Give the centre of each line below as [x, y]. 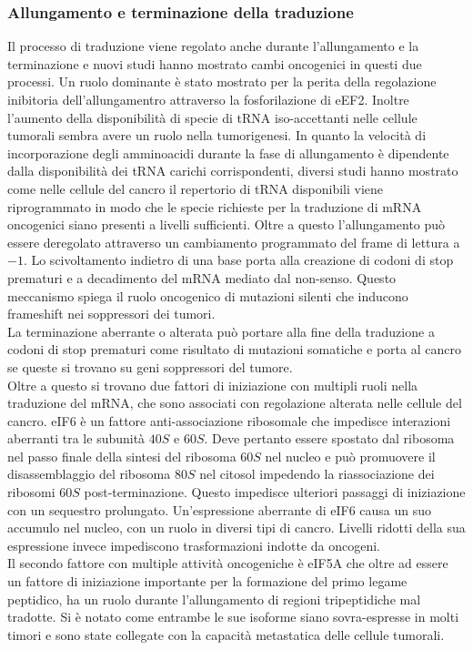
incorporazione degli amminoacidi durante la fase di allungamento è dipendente [228, 152]
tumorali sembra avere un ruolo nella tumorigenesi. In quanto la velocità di [217, 135]
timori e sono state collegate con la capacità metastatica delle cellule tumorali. [226, 634]
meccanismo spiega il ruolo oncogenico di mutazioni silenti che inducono [208, 295]
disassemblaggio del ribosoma [89, 474]
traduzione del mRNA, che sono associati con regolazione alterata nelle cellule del [235, 403]
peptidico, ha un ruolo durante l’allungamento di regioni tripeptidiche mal [214, 599]
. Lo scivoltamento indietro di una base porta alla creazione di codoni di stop [238, 260]
